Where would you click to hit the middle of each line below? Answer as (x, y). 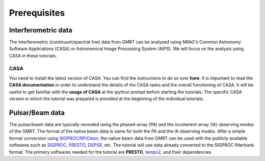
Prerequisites (37, 13)
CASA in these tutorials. (33, 55)
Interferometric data (41, 30)
